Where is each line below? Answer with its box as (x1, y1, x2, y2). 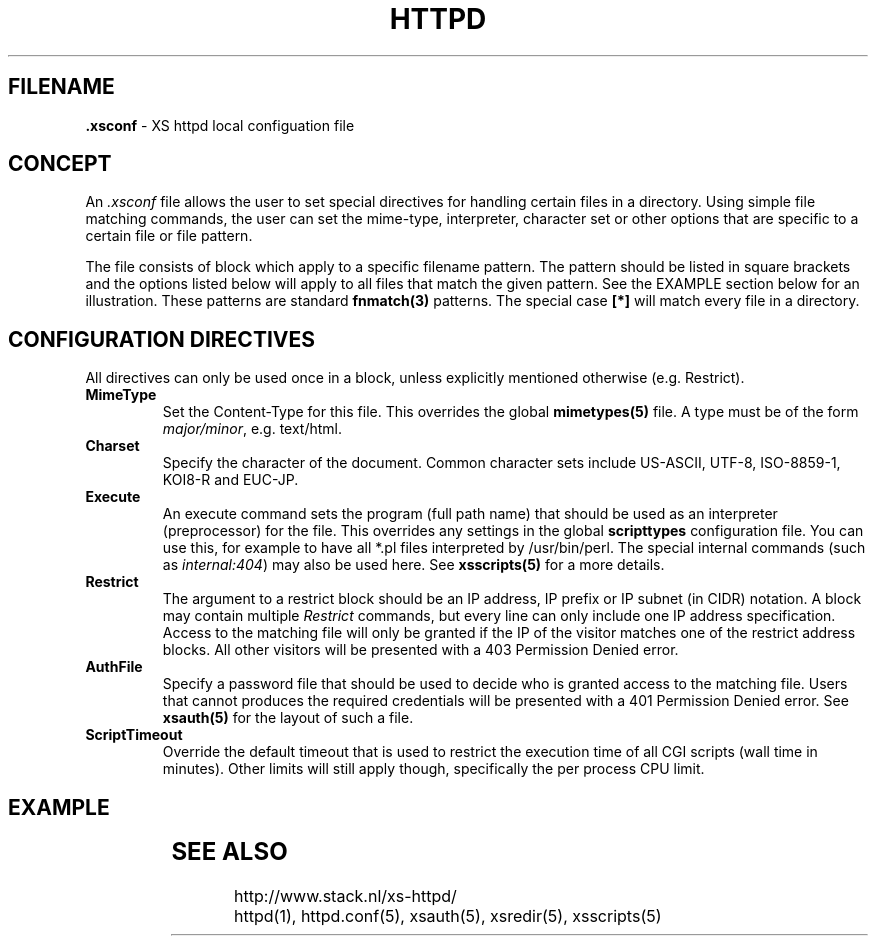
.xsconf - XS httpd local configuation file (85, 116, 355, 134)
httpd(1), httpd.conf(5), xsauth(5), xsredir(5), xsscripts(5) (234, 906, 662, 927)
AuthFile (85, 658, 143, 676)
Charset (85, 437, 140, 455)
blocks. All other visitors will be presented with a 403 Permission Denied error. (162, 641, 679, 659)
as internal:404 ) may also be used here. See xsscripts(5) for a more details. (162, 556, 665, 574)
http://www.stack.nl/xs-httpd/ (234, 886, 457, 907)
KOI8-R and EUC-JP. (162, 471, 299, 489)
